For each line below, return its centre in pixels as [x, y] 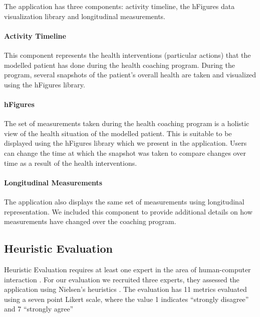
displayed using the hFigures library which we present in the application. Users [125, 143]
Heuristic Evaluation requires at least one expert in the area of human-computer [127, 269]
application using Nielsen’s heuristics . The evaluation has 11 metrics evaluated [125, 289]
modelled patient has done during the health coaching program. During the [119, 65]
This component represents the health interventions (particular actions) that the [127, 55]
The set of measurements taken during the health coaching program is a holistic [127, 123]
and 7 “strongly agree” [39, 309]
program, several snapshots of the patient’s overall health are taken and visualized [130, 75]
